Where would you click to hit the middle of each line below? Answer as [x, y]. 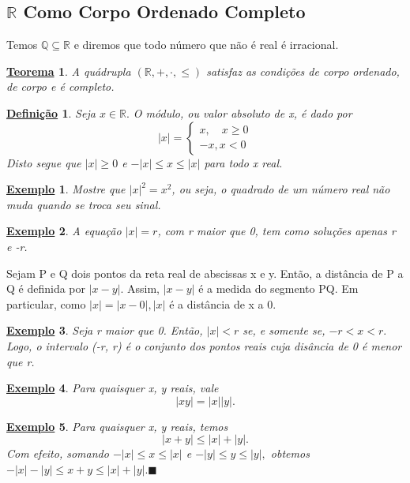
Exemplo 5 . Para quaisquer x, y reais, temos [117, 426]
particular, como [46, 303]
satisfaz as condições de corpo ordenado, [303, 71]
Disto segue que [44, 162]
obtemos [290, 453]
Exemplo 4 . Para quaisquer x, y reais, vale [113, 388]
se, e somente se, [284, 330]
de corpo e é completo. [60, 86]
